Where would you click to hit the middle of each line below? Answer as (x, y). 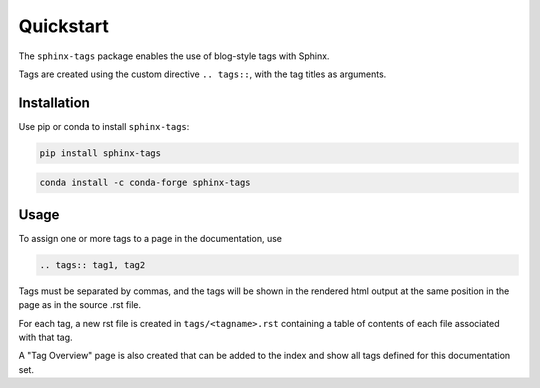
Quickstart (64, 26)
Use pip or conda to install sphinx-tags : (104, 126)
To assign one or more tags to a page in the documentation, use (150, 238)
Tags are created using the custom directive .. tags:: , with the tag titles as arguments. (202, 74)
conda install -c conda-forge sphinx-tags (145, 183)
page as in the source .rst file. (80, 305)
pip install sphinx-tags (100, 153)
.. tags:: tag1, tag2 (92, 264)
